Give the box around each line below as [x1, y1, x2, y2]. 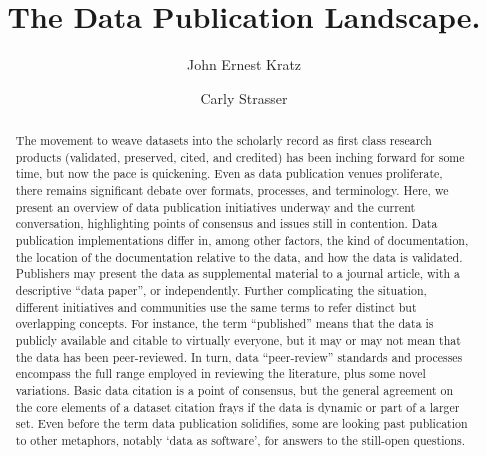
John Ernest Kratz [186, 54, 302, 75]
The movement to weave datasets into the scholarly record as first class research [15, 132, 432, 149]
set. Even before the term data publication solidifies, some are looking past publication [15, 415, 468, 432]
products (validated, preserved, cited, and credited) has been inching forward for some [15, 148, 465, 165]
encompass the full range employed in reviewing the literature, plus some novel [15, 365, 426, 382]
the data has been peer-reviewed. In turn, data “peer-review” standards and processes [15, 348, 463, 365]
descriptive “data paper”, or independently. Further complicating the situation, [15, 282, 427, 299]
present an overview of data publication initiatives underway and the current [15, 198, 416, 215]
